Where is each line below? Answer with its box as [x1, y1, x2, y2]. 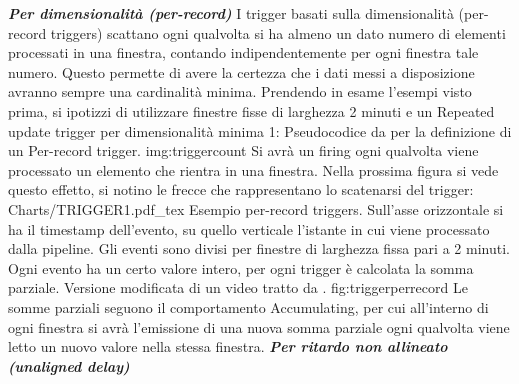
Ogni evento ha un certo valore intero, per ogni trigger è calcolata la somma [8, 257, 474, 278]
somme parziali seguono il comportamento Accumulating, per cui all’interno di [8, 296, 489, 317]
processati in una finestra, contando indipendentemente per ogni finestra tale [8, 42, 479, 63]
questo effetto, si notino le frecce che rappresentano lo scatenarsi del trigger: [8, 179, 474, 200]
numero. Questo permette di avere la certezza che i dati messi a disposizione [8, 61, 475, 82]
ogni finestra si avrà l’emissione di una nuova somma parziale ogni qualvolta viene [8, 316, 510, 337]
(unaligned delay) [8, 355, 130, 376]
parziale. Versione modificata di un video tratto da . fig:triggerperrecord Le [8, 277, 468, 298]
